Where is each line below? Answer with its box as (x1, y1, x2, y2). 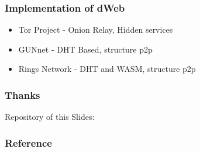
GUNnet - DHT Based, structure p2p (18, 43, 153, 55)
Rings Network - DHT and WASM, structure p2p (18, 63, 196, 75)
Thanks (5, 87, 40, 102)
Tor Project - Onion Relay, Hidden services (18, 23, 173, 36)
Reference (5, 135, 52, 150)
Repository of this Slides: (5, 110, 95, 123)
